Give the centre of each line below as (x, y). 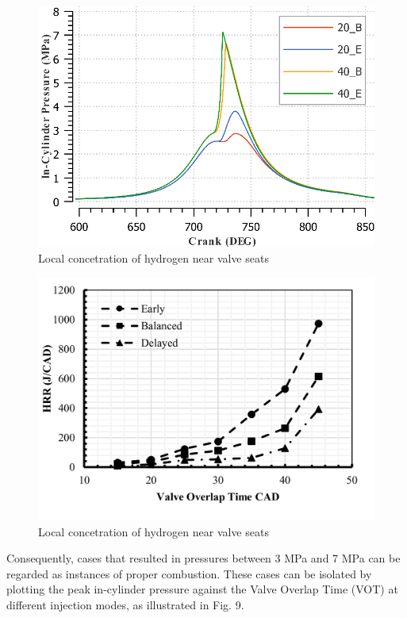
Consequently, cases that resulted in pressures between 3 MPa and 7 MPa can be (203, 558)
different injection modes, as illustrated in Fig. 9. (125, 604)
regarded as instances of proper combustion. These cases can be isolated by (189, 573)
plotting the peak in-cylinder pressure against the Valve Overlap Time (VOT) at (202, 589)
